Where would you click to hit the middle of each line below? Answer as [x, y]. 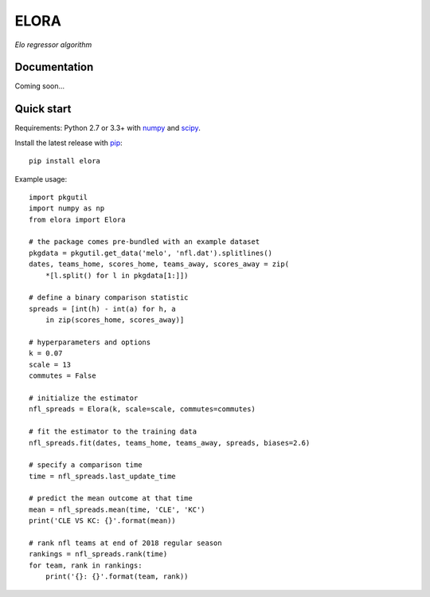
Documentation [54, 67]
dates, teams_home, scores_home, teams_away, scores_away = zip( [159, 264]
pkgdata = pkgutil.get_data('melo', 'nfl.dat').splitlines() [150, 253]
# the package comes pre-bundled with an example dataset [145, 242]
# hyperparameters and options [90, 342]
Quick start [43, 109]
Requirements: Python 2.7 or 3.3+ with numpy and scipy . [107, 128]
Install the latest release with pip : [68, 143]
